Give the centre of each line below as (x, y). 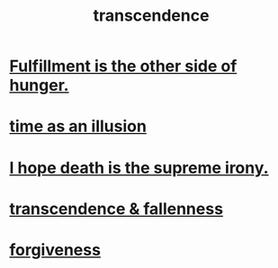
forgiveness (55, 250)
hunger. (39, 85)
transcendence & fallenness (116, 209)
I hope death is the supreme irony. (139, 168)
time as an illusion (78, 126)
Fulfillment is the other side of (123, 66)
